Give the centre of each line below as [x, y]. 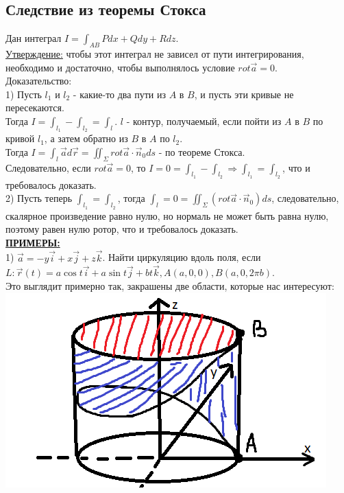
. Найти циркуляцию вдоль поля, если [182, 257]
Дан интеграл [34, 38]
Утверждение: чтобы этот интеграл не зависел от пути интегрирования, [155, 54]
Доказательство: [39, 81]
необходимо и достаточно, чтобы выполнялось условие [120, 67]
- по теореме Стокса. [202, 151]
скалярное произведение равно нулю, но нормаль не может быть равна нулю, [167, 215]
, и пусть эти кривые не [244, 94]
